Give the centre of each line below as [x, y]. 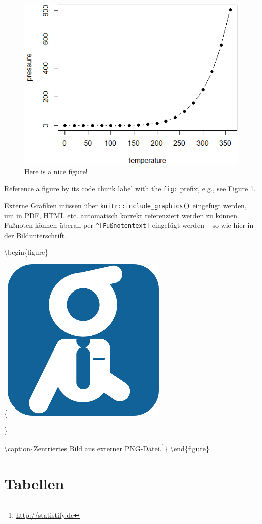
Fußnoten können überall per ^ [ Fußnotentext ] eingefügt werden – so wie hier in [129, 225]
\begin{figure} [26, 252]
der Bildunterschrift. [36, 235]
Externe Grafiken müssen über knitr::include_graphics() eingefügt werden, [125, 205]
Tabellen [34, 483]
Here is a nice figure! [56, 171]
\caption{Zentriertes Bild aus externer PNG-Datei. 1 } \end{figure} [107, 448]
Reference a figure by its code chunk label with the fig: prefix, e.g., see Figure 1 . [130, 188]
